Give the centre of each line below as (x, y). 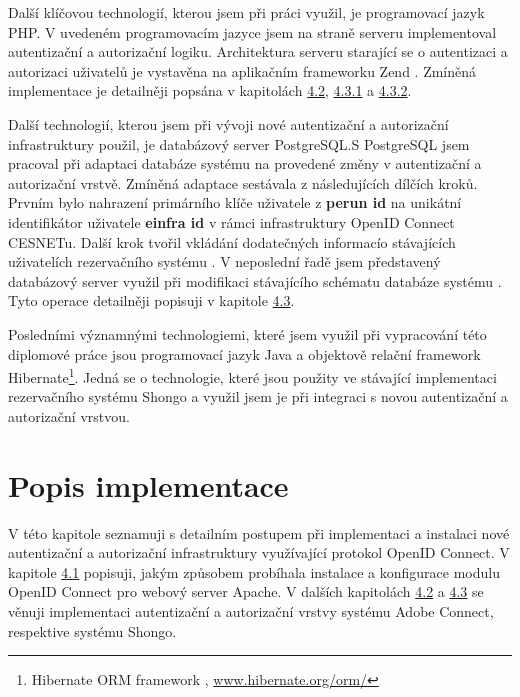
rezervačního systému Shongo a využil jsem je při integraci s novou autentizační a (258, 396)
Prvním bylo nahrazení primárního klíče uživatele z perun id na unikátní (235, 202)
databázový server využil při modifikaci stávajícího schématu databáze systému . (255, 280)
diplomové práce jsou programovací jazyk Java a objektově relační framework (244, 353)
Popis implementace (148, 484)
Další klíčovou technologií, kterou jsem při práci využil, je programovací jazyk (246, 12)
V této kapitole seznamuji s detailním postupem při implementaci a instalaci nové (259, 532)
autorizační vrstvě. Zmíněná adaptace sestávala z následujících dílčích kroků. (243, 182)
